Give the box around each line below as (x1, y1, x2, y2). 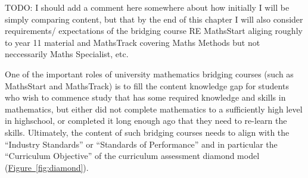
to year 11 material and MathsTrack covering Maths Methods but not (5, 36, 260, 48)
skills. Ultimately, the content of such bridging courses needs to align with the (5, 126, 290, 138)
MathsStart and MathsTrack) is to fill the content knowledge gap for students (5, 79, 289, 92)
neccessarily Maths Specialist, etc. (5, 48, 129, 60)
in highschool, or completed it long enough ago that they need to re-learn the (5, 114, 287, 127)
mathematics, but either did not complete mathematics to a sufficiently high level (5, 102, 303, 115)
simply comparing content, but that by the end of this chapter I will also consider (5, 13, 303, 25)
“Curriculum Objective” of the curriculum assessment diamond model (5, 149, 260, 162)
